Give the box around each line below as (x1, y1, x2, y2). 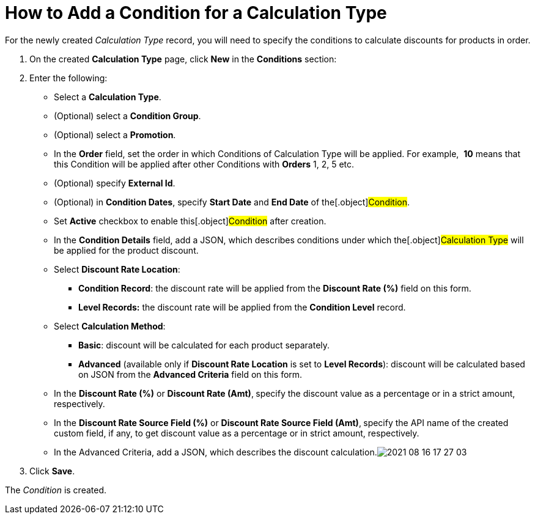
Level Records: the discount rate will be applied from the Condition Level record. (78, 301, 406, 312)
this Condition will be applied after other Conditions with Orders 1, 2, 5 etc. (54, 158, 355, 169)
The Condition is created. (5, 484, 107, 495)
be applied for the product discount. (54, 245, 199, 256)
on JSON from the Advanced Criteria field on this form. (78, 369, 303, 380)
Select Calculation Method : (54, 320, 166, 331)
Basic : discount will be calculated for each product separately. (78, 339, 330, 350)
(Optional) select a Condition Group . (54, 110, 201, 121)
